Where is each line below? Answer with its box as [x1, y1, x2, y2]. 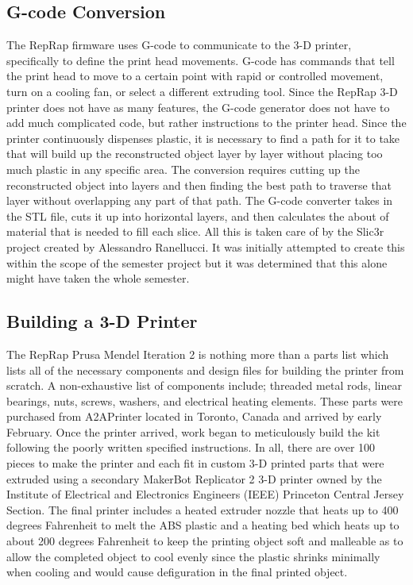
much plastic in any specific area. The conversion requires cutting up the [6, 160, 360, 177]
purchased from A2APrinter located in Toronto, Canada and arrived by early [6, 408, 382, 425]
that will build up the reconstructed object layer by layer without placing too [6, 145, 383, 162]
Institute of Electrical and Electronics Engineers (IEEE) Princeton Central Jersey [6, 486, 404, 502]
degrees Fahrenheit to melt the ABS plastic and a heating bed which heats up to [6, 517, 399, 533]
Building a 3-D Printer [6, 309, 198, 333]
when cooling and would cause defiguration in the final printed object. [6, 564, 348, 580]
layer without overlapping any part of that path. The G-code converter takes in [6, 192, 393, 209]
